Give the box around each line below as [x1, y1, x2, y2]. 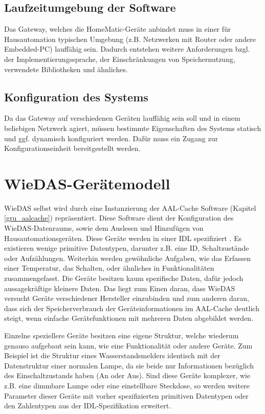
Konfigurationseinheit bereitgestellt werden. [4, 143, 141, 154]
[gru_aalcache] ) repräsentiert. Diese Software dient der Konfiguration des [4, 212, 234, 223]
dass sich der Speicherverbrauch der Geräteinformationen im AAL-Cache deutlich [4, 302, 259, 313]
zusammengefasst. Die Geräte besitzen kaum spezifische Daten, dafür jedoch [4, 273, 244, 284]
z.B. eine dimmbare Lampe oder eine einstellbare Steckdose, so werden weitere [4, 380, 250, 390]
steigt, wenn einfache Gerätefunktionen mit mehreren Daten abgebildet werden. [4, 313, 254, 323]
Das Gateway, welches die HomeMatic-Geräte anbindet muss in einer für [4, 24, 231, 34]
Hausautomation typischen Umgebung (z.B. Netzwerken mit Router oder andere [4, 33, 256, 44]
